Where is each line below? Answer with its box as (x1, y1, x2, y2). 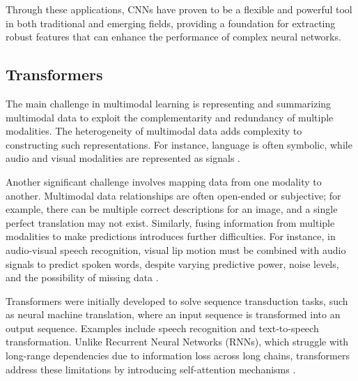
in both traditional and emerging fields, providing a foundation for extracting (6, 15, 336, 30)
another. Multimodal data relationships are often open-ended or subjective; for (6, 188, 341, 202)
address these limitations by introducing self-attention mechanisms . (6, 361, 296, 376)
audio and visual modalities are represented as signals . (6, 151, 240, 165)
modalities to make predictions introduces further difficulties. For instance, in (6, 229, 336, 244)
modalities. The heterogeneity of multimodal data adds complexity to (6, 124, 302, 138)
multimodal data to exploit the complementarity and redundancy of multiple (6, 110, 334, 124)
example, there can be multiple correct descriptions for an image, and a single (6, 202, 338, 216)
